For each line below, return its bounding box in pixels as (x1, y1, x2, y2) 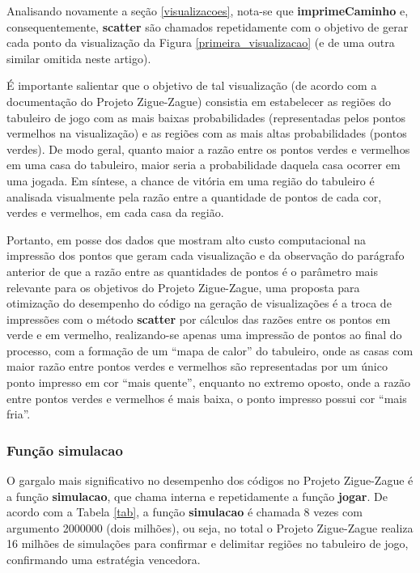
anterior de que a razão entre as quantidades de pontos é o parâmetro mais (6, 262, 379, 279)
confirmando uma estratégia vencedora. (6, 551, 201, 568)
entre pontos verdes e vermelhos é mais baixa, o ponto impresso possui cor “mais (6, 389, 407, 406)
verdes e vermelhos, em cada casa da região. (6, 204, 224, 221)
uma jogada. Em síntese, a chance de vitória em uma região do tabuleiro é (6, 172, 375, 189)
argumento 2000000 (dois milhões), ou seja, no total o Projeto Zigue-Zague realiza (6, 519, 414, 536)
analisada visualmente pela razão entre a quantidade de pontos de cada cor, (6, 188, 382, 205)
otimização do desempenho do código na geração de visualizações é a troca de (6, 295, 392, 312)
